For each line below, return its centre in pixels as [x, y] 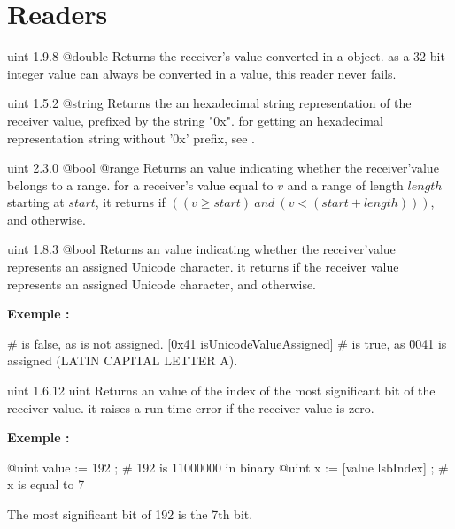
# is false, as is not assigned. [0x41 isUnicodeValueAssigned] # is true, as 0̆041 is [227, 343]
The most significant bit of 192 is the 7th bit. [130, 514]
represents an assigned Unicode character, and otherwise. [162, 284]
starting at [36, 202]
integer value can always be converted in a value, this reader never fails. [202, 73]
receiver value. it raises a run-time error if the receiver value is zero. [191, 407]
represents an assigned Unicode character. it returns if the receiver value [203, 267]
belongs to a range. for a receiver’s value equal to [140, 184]
